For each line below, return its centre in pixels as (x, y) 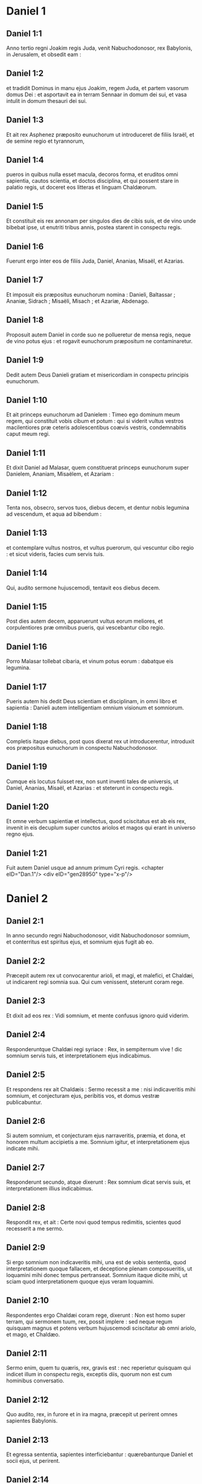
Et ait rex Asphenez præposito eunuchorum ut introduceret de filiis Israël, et (100, 134)
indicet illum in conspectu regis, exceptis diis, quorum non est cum (89, 1374)
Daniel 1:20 (28, 807)
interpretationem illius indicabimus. (50, 1189)
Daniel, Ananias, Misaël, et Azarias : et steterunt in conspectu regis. (90, 787)
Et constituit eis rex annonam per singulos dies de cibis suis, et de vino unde (101, 221)
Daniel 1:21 (27, 853)
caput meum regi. (28, 434)
